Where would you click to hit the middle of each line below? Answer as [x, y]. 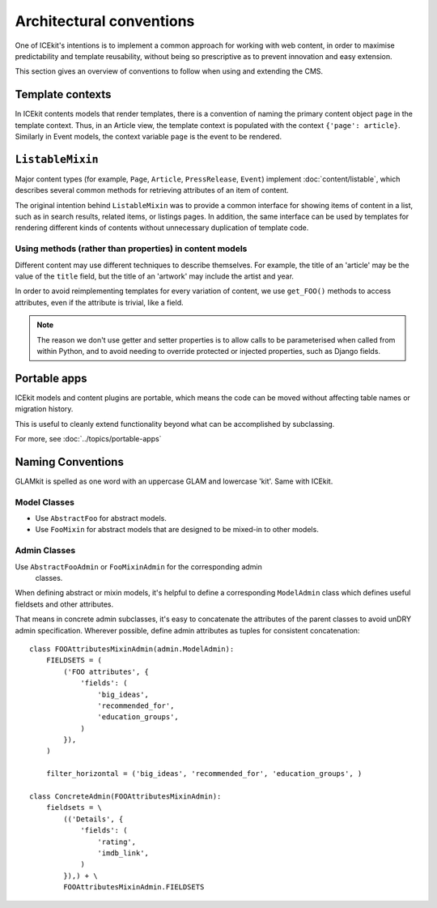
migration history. [44, 409]
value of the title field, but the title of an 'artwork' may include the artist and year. [155, 276]
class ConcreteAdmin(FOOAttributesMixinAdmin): [125, 797]
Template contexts [63, 94]
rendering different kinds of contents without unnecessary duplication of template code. [162, 228]
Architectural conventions [105, 21]
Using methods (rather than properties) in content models [131, 249]
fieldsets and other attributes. [64, 604]
